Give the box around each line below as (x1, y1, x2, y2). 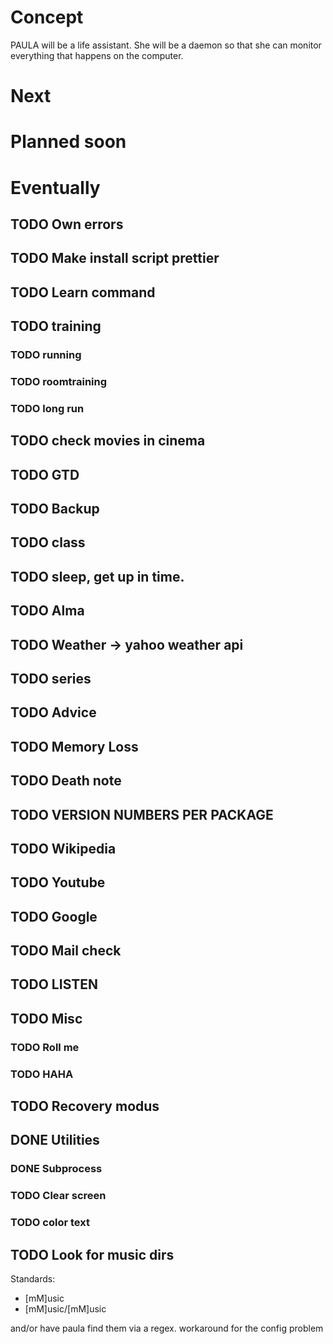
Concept (10, 6, 84, 29)
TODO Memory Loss (10, 738, 139, 755)
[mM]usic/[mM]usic (24, 1303, 107, 1315)
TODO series (10, 670, 92, 687)
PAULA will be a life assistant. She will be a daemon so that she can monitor (10, 39, 322, 51)
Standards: (10, 1273, 56, 1285)
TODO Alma (10, 602, 85, 620)
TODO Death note (10, 772, 122, 790)
